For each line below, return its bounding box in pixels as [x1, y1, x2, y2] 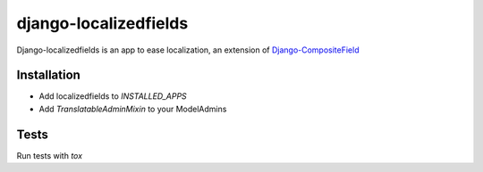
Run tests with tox [16, 150, 83, 160]
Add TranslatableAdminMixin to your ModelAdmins [38, 103, 227, 114]
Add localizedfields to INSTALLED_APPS [38, 91, 187, 102]
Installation [16, 68, 80, 83]
